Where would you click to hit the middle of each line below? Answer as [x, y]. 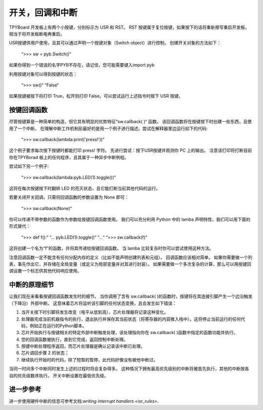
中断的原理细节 [31, 285]
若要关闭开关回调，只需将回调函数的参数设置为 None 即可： [69, 197]
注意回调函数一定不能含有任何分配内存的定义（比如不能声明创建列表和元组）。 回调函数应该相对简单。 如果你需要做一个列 [131, 257]
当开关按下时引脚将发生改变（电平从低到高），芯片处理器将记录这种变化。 [95, 312]
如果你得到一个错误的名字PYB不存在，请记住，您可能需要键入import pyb [82, 65]
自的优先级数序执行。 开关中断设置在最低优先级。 [59, 375]
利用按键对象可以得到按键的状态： [43, 74]
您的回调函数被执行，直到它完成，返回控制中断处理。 [75, 339]
